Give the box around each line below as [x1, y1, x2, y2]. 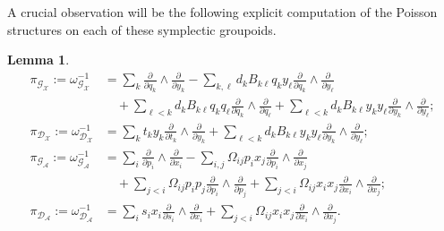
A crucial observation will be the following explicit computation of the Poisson [7, 3, 438, 21]
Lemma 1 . [7, 50, 70, 69]
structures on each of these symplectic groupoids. [7, 20, 277, 38]
